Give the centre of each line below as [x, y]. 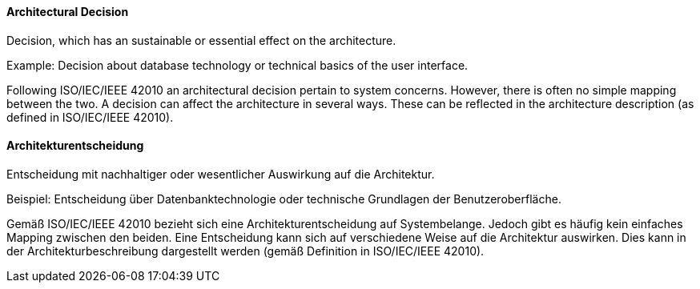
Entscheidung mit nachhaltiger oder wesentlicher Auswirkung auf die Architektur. [221, 174]
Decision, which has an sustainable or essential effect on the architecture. [201, 40]
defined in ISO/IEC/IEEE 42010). [90, 117]
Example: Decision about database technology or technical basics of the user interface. [237, 65]
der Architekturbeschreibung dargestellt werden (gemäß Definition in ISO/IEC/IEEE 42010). [245, 251]
